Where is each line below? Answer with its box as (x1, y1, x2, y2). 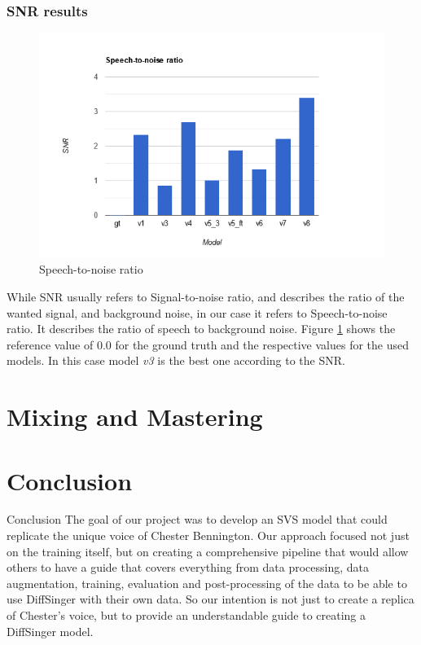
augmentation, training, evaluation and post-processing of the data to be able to (7, 574, 407, 591)
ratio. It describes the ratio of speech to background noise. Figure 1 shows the (7, 320, 396, 337)
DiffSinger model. (7, 622, 94, 639)
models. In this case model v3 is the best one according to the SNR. (7, 352, 345, 369)
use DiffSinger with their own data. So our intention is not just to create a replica (7, 590, 414, 608)
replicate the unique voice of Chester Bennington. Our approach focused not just (7, 527, 410, 544)
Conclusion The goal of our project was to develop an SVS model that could (7, 511, 388, 528)
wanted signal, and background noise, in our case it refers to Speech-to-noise (7, 304, 388, 321)
